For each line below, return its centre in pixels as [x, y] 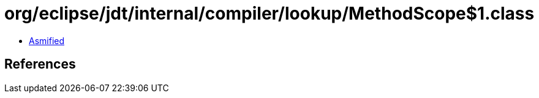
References [40, 64]
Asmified [47, 40]
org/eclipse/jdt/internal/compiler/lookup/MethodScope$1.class [269, 13]
